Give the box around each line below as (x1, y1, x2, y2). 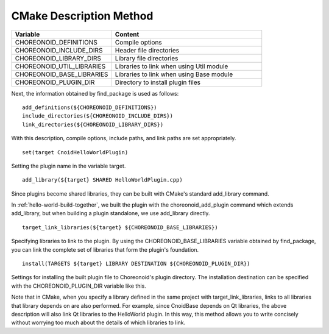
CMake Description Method (11, 9, 154, 23)
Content (115, 30, 140, 38)
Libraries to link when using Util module (115, 62, 228, 70)
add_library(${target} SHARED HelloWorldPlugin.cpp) (22, 177, 183, 183)
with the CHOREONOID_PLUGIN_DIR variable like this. (11, 282, 146, 290)
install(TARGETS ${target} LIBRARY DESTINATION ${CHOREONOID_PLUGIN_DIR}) (22, 260, 250, 268)
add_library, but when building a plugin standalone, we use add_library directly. (11, 210, 210, 217)
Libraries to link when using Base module (115, 70, 233, 79)
